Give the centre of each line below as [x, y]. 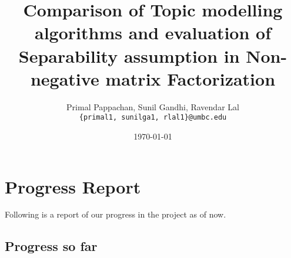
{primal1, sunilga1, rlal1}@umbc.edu [153, 118]
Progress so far [51, 246]
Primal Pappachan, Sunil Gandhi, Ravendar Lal [153, 106]
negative [65, 78]
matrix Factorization [190, 78]
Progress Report [73, 186]
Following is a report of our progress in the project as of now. [116, 214]
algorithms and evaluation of [153, 33]
